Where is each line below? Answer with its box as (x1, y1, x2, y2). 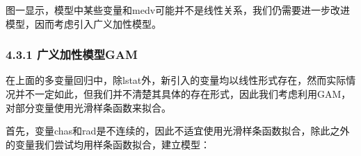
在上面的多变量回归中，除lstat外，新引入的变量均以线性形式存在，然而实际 (6, 73, 346, 87)
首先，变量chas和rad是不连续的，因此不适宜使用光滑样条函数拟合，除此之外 (6, 123, 350, 138)
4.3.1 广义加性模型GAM (6, 46, 138, 63)
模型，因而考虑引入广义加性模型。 (6, 16, 161, 31)
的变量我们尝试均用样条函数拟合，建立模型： (6, 137, 210, 151)
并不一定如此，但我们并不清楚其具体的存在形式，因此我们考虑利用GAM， (15, 87, 351, 101)
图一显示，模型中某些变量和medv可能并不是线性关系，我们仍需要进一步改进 (6, 3, 351, 17)
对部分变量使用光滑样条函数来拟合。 (6, 100, 171, 114)
